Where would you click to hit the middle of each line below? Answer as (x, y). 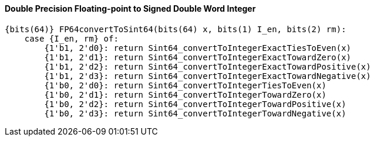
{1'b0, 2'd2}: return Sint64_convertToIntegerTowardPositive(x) (195, 104)
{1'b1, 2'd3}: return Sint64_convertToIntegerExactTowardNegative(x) (208, 76)
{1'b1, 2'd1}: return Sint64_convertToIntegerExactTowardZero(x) (198, 57)
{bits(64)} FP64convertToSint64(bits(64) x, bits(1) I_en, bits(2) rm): (176, 29)
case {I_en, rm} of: (71, 38)
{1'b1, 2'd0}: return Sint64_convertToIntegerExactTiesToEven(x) (198, 48)
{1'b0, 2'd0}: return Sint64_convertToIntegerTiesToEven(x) (185, 85)
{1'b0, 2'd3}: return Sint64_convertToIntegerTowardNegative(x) (195, 113)
